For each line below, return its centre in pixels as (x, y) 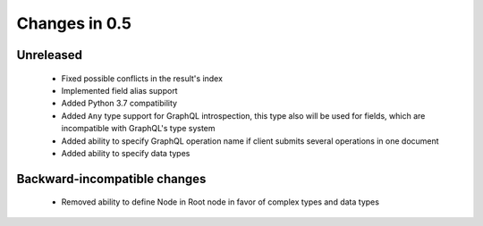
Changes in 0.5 (74, 23)
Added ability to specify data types (126, 153)
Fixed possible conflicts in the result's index (142, 78)
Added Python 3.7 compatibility (119, 104)
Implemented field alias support (119, 90)
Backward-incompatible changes (111, 179)
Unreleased (50, 55)
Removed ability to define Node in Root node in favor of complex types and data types (220, 202)
